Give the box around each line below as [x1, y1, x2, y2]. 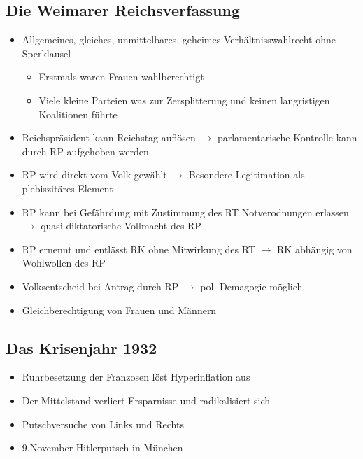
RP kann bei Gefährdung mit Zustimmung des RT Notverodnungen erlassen [22, 204, 349, 219]
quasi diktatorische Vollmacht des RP [41, 218, 201, 233]
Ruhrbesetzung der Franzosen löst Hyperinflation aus [22, 369, 250, 384]
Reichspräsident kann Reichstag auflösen [22, 130, 196, 145]
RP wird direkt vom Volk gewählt [22, 167, 167, 182]
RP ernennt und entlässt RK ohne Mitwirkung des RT [22, 241, 256, 256]
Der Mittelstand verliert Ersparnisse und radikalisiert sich [22, 393, 271, 407]
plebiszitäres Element [22, 181, 113, 195]
